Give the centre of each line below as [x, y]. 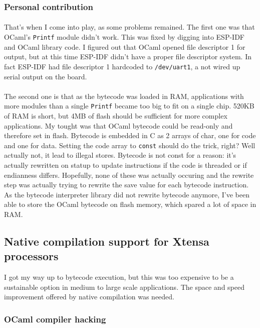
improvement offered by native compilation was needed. [89, 297]
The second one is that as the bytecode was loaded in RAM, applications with [124, 96]
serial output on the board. [46, 76]
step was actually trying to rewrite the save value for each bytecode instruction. [126, 185]
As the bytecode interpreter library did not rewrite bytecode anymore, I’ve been [127, 194]
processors [31, 256]
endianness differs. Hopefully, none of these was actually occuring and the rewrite [129, 175]
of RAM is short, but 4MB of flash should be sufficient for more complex [116, 115]
